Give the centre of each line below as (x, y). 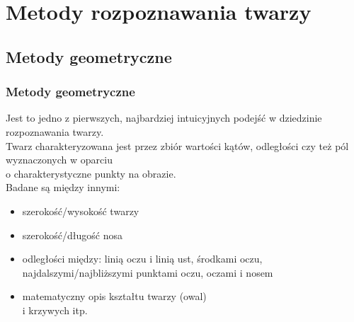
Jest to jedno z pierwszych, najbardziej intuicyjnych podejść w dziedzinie (164, 118)
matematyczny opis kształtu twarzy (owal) (114, 296)
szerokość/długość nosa (72, 235)
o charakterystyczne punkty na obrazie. (91, 173)
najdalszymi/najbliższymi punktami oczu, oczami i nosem (148, 272)
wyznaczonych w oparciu (59, 160)
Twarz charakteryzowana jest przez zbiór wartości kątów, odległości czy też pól (177, 145)
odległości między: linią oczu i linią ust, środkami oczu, (142, 259)
